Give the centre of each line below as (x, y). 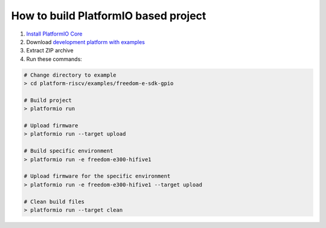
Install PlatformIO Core (54, 34)
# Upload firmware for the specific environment (97, 176)
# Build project (48, 100)
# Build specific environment (69, 151)
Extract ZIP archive (50, 51)
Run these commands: (54, 59)
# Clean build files (54, 201)
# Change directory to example (70, 75)
